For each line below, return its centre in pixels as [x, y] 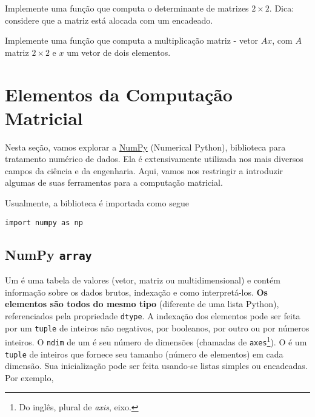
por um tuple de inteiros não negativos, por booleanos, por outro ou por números [157, 327]
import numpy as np [44, 222]
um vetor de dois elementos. [119, 52]
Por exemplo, [29, 377]
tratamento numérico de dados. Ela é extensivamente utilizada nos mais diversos [154, 159]
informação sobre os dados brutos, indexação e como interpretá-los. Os [136, 292]
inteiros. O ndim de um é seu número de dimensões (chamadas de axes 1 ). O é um [156, 341]
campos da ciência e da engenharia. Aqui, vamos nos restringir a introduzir [144, 170]
